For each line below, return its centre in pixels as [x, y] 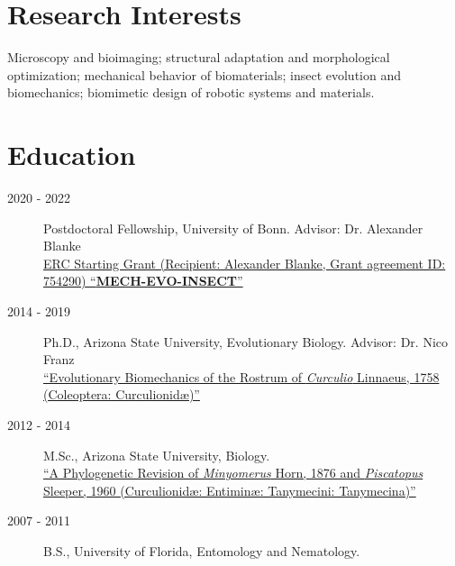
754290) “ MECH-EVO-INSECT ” [143, 281]
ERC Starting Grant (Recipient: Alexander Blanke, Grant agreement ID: [245, 263]
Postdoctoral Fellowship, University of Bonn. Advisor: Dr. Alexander [233, 228]
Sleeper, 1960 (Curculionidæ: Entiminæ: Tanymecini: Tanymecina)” [230, 490]
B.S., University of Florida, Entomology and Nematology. [202, 550]
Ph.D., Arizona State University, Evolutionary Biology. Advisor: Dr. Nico [246, 341]
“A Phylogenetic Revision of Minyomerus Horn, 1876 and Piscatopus [233, 473]
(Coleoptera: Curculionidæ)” [122, 394]
